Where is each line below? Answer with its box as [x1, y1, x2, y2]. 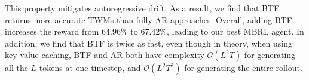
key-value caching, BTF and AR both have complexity [5, 48, 204, 61]
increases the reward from [5, 25, 99, 38]
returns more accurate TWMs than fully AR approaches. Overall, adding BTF [5, 13, 292, 26]
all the [5, 61, 28, 74]
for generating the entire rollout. [184, 61, 302, 74]
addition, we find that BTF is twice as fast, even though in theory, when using [5, 36, 293, 49]
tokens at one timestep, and [39, 61, 141, 74]
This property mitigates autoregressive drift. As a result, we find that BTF [5, 2, 280, 14]
